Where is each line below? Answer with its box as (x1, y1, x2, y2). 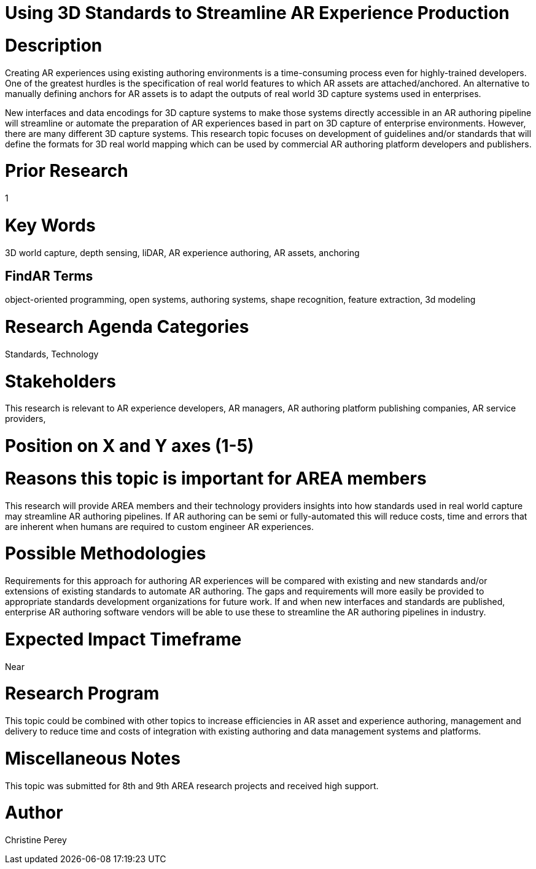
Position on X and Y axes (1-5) (5, 435, 254, 457)
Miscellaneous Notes (5, 747, 181, 769)
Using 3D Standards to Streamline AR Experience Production (5, 2, 510, 23)
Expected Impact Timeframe (5, 628, 242, 650)
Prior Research (5, 160, 128, 182)
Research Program (5, 683, 160, 704)
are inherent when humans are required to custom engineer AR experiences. (5, 521, 314, 532)
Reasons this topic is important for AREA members (5, 467, 427, 489)
